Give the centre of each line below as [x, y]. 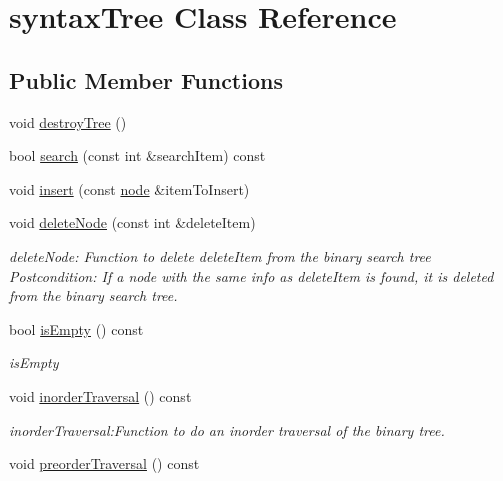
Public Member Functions [146, 79]
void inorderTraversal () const [100, 395]
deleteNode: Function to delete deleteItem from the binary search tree [220, 255]
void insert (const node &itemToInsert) [129, 188]
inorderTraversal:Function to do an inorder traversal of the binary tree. [227, 429]
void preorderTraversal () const [104, 463]
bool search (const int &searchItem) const [137, 155]
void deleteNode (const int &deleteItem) [132, 222]
